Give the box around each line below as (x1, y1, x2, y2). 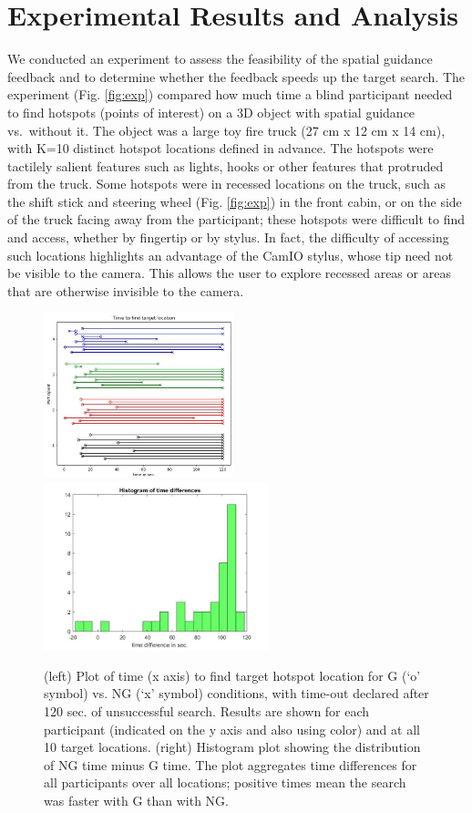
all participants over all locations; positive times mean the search (44, 773, 406, 792)
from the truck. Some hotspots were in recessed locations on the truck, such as (7, 174, 446, 193)
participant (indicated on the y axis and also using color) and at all (44, 719, 420, 738)
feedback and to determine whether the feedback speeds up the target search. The (7, 67, 466, 86)
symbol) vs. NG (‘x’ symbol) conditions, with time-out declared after (44, 684, 429, 703)
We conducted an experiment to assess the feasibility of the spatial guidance (7, 49, 433, 68)
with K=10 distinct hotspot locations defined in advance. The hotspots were (7, 139, 434, 158)
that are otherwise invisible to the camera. (7, 281, 244, 300)
